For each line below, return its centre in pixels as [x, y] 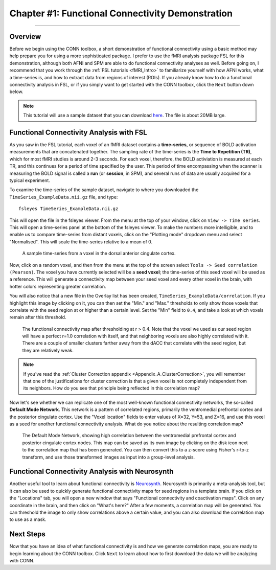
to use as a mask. [28, 519]
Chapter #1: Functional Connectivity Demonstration [121, 13]
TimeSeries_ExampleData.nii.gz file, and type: [64, 197]
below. [16, 92]
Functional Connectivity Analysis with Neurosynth [91, 472]
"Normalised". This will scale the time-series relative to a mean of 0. [81, 242]
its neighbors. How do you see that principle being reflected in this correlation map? [112, 388]
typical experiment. [30, 180]
